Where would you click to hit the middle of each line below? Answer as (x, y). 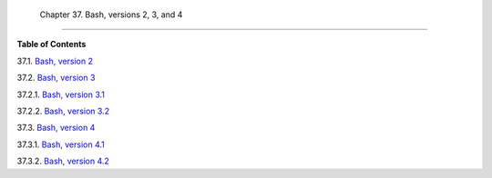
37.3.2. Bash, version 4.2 (63, 161)
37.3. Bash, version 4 (56, 128)
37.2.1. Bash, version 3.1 (61, 94)
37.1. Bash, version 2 (55, 61)
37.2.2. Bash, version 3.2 (63, 111)
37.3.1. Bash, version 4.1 (61, 144)
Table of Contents (51, 44)
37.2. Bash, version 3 (56, 78)
